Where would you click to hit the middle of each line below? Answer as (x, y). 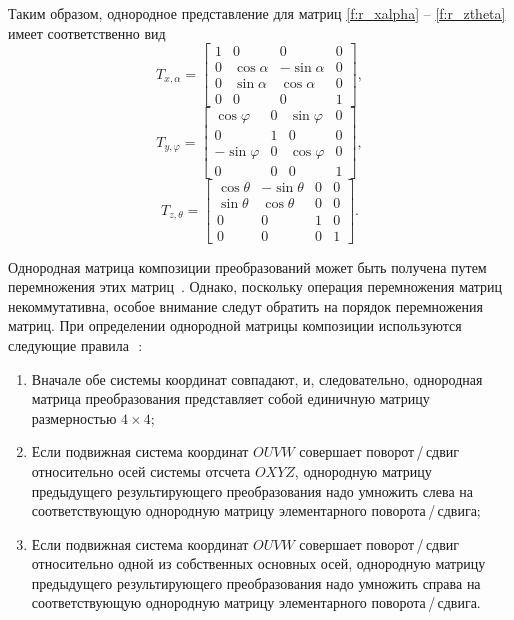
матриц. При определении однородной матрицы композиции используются (235, 325)
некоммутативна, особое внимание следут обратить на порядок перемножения (245, 305)
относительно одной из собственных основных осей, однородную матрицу (258, 563)
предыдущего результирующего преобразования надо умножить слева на (252, 490)
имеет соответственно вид (87, 32)
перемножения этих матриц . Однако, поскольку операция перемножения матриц (255, 286)
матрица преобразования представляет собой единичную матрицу (230, 398)
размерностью (74, 417)
